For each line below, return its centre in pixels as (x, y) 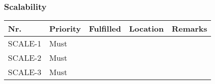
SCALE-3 (25, 72)
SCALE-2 (25, 58)
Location (146, 29)
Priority (65, 29)
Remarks (190, 29)
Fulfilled (105, 29)
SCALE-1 (25, 43)
